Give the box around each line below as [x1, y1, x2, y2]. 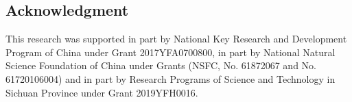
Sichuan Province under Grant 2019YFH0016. [5, 85, 198, 99]
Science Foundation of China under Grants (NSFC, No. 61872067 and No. [5, 58, 316, 73]
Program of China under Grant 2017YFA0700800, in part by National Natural [5, 44, 336, 59]
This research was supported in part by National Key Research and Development [5, 31, 347, 46]
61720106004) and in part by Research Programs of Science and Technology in [5, 71, 336, 86]
